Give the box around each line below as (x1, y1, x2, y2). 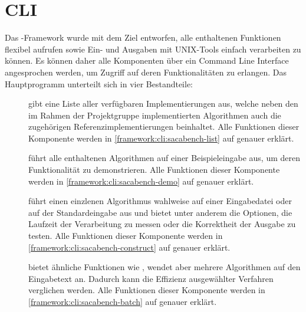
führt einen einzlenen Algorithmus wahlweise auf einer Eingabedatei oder (28, 195, 292, 207)
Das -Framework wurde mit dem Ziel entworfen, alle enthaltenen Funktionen (5, 31, 281, 44)
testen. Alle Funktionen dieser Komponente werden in (28, 229, 223, 242)
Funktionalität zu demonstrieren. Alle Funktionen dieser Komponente (28, 163, 280, 176)
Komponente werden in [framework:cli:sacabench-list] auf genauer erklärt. (28, 132, 294, 144)
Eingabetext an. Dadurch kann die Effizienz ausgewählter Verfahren (28, 272, 274, 284)
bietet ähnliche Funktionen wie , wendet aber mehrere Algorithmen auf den (28, 261, 301, 273)
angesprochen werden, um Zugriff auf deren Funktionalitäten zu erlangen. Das (5, 65, 287, 78)
